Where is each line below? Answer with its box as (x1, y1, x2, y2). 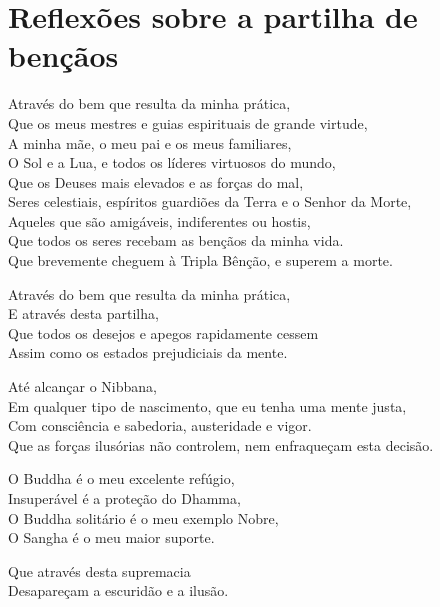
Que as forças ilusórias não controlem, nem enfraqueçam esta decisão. (8, 434, 434, 455)
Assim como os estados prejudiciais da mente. (8, 342, 288, 363)
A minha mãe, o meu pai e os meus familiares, (8, 132, 292, 153)
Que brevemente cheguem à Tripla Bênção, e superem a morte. (8, 250, 393, 271)
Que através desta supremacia (8, 560, 191, 581)
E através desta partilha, (8, 303, 159, 324)
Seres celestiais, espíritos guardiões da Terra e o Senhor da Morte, (8, 191, 412, 212)
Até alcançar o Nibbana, (8, 376, 157, 397)
